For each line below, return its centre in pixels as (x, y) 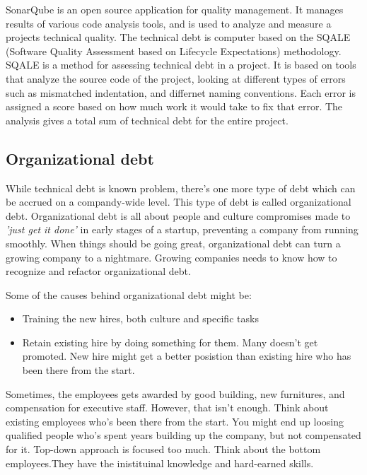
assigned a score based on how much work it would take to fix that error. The (174, 106)
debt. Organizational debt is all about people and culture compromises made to (178, 215)
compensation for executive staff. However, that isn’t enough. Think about (167, 407)
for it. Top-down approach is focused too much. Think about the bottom (163, 449)
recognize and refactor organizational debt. (98, 271)
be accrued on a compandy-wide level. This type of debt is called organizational (179, 202)
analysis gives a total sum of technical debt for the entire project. (147, 120)
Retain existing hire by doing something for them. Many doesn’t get (170, 342)
